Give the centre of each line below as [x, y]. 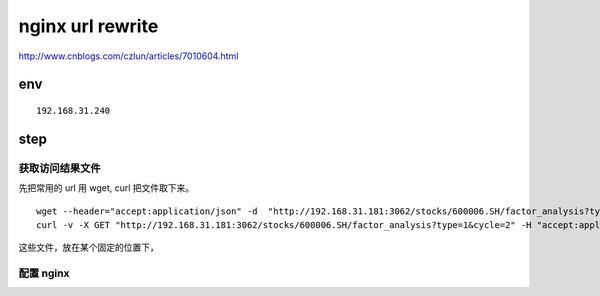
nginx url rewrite [88, 26]
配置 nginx [44, 273]
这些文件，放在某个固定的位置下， [88, 247]
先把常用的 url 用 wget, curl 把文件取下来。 [106, 188]
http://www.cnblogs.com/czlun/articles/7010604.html [128, 56]
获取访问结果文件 [59, 168]
